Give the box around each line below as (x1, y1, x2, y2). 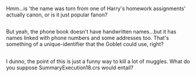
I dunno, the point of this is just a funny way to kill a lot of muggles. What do (6, 58, 190, 65)
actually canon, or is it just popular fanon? (6, 11, 108, 18)
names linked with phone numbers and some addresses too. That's (6, 35, 170, 42)
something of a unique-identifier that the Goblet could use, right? (6, 41, 164, 48)
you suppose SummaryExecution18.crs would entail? (6, 64, 134, 71)
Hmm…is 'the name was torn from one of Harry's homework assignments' (6, 5, 186, 12)
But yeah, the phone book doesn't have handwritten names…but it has (6, 28, 177, 35)
